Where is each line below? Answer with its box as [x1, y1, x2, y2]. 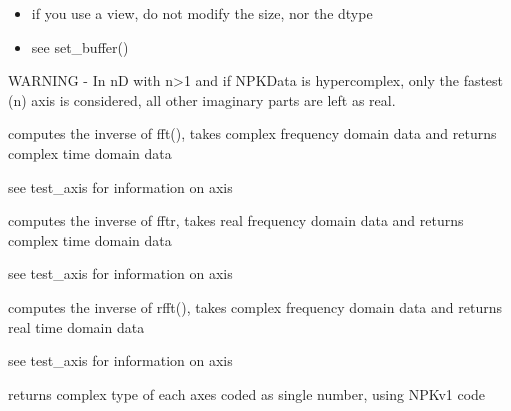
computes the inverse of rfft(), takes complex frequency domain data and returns [8, 296, 502, 317]
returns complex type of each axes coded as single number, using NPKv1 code [8, 383, 486, 404]
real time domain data [8, 316, 145, 337]
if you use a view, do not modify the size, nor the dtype [31, 3, 373, 23]
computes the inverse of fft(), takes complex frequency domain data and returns [8, 123, 497, 144]
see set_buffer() [31, 36, 129, 57]
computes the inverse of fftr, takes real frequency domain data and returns [8, 210, 464, 231]
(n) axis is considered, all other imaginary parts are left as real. [8, 89, 396, 110]
